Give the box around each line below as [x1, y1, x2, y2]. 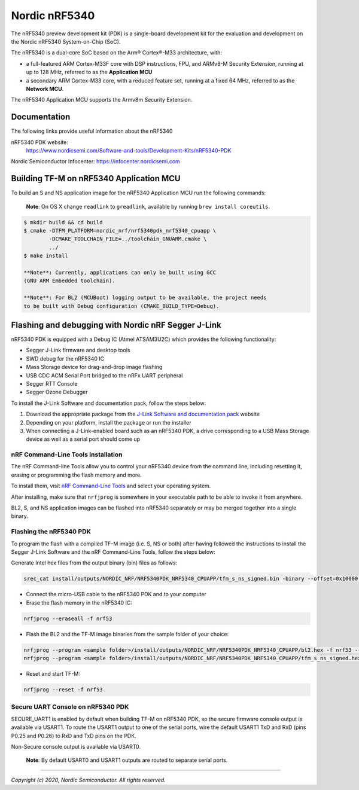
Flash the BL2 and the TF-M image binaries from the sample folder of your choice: [26, 630, 229, 638]
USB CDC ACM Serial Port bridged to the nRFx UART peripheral [26, 371, 183, 379]
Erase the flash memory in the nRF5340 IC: [26, 599, 133, 606]
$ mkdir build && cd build [23, 219, 103, 225]
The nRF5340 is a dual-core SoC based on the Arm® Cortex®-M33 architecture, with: [11, 49, 223, 56]
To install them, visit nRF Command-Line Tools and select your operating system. [11, 482, 211, 490]
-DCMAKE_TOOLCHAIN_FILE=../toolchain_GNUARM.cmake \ [48, 236, 207, 242]
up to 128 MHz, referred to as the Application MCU [26, 69, 153, 76]
